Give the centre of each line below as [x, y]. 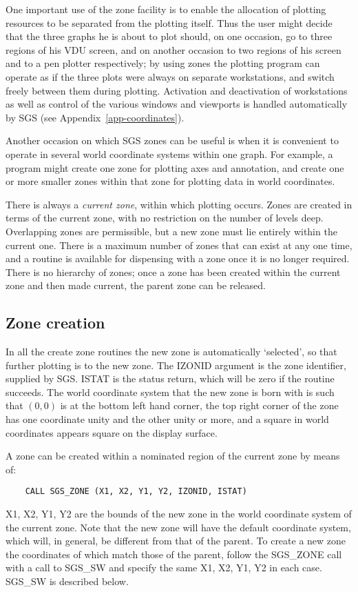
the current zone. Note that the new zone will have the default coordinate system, [178, 527]
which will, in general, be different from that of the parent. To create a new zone [176, 541]
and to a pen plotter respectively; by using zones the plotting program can [163, 63]
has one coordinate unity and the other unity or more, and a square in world [167, 419]
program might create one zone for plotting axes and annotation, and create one [175, 167]
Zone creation [55, 323]
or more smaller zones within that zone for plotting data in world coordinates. [170, 181]
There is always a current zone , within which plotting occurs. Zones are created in [179, 204]
